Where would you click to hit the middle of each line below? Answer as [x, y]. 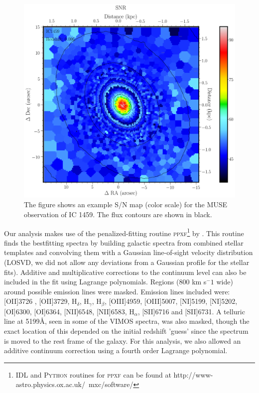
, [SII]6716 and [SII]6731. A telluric [191, 311]
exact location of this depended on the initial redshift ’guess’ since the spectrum [126, 331]
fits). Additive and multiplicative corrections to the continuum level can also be [125, 272]
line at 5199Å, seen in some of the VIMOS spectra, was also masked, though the [127, 321]
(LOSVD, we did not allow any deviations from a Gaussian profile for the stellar [127, 262]
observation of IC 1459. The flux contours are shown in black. [118, 214]
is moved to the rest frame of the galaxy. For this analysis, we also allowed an [123, 340]
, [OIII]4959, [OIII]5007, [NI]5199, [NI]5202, [171, 301]
